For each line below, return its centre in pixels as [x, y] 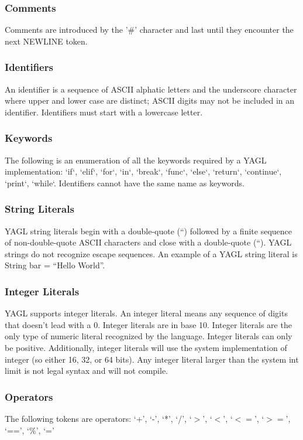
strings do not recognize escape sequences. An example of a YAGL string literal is [151, 253]
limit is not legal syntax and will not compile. [86, 371]
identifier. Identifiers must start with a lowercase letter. [104, 112]
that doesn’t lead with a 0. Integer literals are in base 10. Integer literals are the [148, 324]
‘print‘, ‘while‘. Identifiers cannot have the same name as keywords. [125, 183]
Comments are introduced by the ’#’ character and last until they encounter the [149, 30]
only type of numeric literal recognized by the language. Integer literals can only [149, 336]
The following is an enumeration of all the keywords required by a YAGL [136, 160]
